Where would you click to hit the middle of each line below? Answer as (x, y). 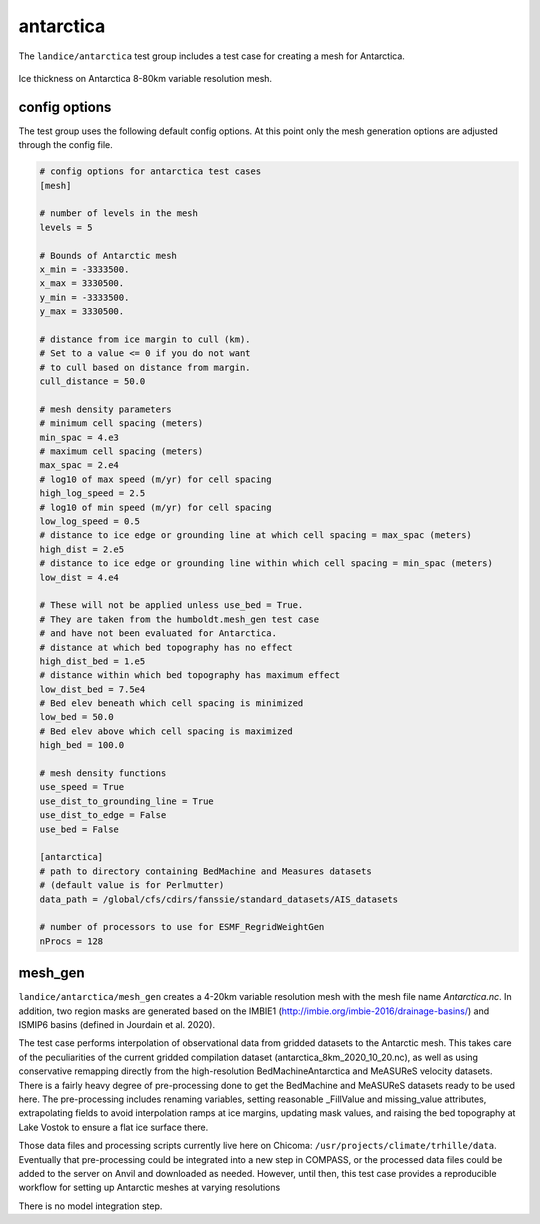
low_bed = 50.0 (76, 717)
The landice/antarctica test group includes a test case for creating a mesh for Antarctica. (211, 56)
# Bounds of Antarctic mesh (108, 255)
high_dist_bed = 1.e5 (92, 661)
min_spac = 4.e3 (79, 437)
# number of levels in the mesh (119, 213)
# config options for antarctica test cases (150, 171)
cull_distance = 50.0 (92, 381)
